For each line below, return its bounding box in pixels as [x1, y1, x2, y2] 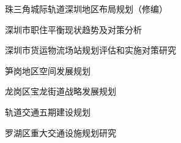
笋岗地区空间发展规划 [5, 64, 90, 77]
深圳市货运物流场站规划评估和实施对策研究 [5, 44, 176, 56]
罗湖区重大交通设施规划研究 [5, 126, 116, 139]
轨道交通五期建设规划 [5, 105, 90, 118]
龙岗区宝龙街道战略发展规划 [5, 85, 116, 98]
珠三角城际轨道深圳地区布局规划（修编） [5, 2, 168, 15]
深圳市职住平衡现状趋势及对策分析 [5, 23, 142, 36]
